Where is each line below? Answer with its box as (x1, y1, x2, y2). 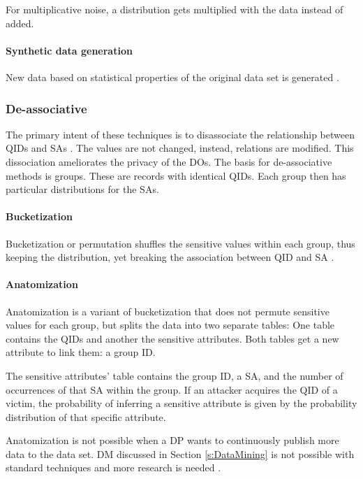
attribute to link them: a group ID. (6, 345, 156, 359)
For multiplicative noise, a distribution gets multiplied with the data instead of (6, 2, 343, 16)
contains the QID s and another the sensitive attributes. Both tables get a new (6, 331, 339, 345)
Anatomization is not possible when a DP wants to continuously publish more (6, 433, 339, 448)
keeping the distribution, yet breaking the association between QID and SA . (6, 250, 334, 264)
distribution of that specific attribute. (6, 409, 166, 424)
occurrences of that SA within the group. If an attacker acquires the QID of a (6, 382, 338, 396)
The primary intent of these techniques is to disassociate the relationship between (6, 127, 355, 141)
